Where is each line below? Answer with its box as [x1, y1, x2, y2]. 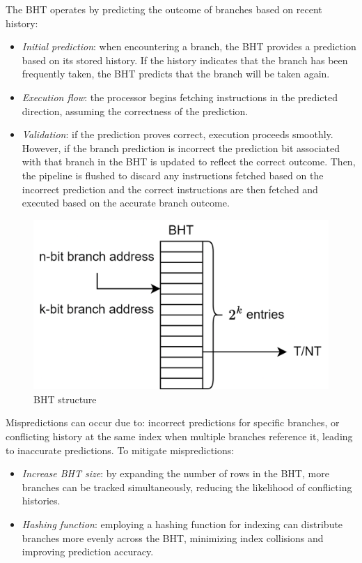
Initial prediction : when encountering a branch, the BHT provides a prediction [22, 39, 356, 54]
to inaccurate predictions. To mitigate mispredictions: [6, 442, 235, 457]
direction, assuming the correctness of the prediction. [22, 103, 249, 118]
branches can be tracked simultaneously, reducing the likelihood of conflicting [22, 479, 352, 494]
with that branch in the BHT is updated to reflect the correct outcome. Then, [22, 154, 356, 169]
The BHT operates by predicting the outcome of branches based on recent [6, 2, 322, 16]
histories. [22, 493, 61, 508]
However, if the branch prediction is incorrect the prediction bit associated [22, 140, 340, 155]
